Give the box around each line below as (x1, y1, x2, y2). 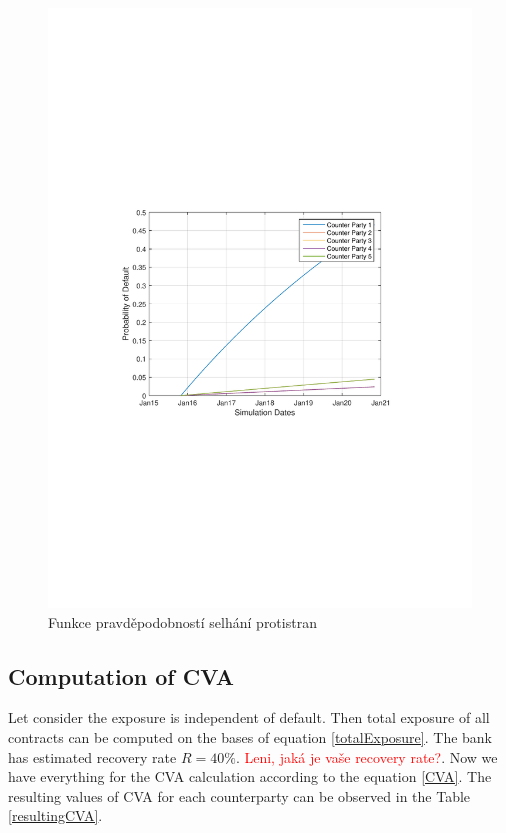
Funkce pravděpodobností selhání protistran (48, 611, 317, 632)
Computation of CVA (8, 660, 234, 691)
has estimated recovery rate (8, 746, 177, 767)
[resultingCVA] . (8, 805, 103, 826)
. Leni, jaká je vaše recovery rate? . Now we (235, 746, 498, 767)
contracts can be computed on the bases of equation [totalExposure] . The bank (8, 726, 493, 747)
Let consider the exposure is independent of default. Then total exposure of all (8, 707, 490, 728)
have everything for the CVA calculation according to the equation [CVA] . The (8, 766, 492, 787)
